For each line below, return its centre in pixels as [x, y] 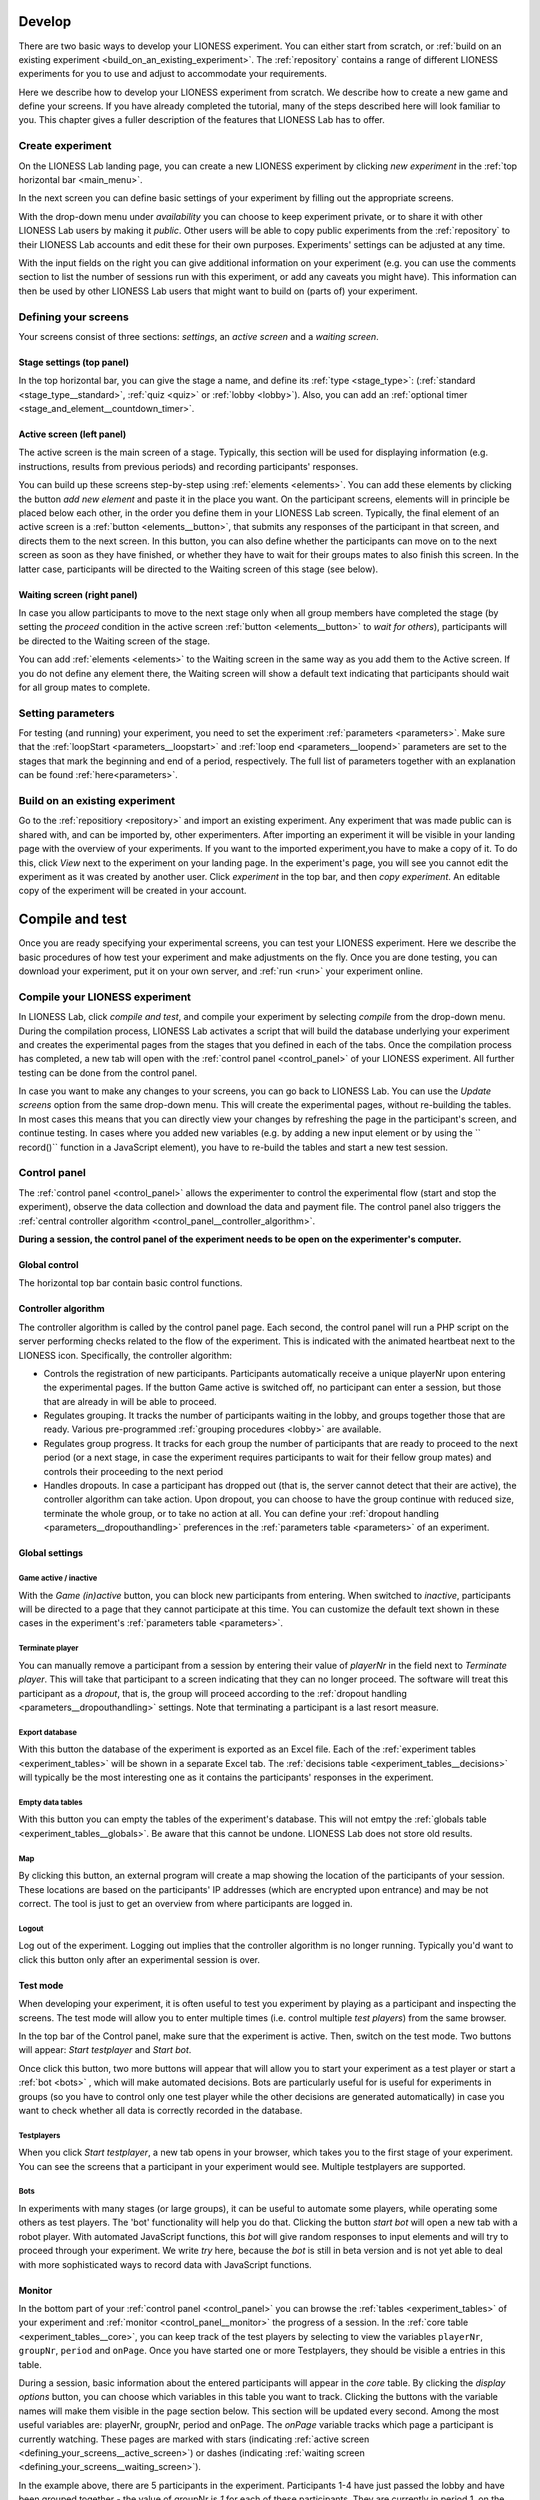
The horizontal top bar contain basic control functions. [130, 1283]
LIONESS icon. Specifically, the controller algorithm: [125, 1355]
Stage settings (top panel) [74, 362]
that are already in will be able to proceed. [130, 1401]
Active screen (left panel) [72, 434]
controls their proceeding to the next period [133, 1471]
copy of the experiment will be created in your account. [132, 891]
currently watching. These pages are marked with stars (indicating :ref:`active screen [194, 2439]
